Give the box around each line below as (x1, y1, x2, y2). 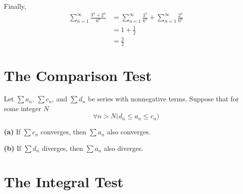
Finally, (4, 1, 26, 11)
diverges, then (42, 143, 83, 153)
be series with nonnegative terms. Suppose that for (88, 94, 239, 104)
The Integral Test (4, 171, 124, 191)
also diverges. (103, 143, 144, 153)
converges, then (40, 127, 86, 137)
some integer (4, 103, 41, 113)
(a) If (4, 127, 21, 137)
